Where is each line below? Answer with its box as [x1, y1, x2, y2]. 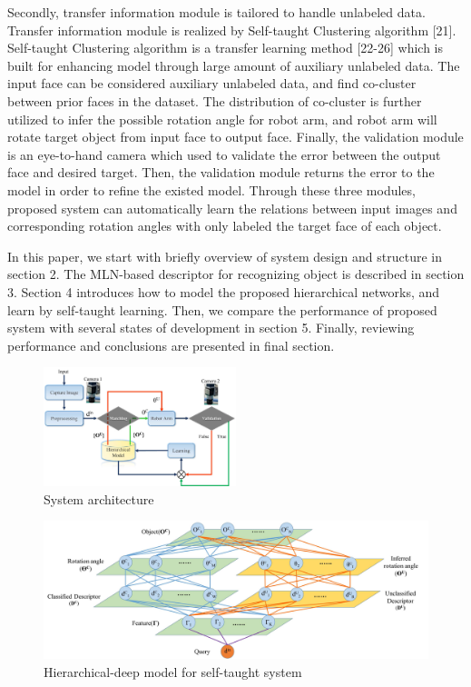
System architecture [44, 489, 154, 508]
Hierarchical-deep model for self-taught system [44, 662, 302, 682]
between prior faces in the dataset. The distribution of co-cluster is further [7, 91, 422, 110]
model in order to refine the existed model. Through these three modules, [7, 180, 416, 199]
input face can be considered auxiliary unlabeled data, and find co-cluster [7, 74, 417, 93]
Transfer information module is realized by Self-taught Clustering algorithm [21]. [7, 20, 456, 39]
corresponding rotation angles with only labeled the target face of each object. [7, 216, 442, 235]
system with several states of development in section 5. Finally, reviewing [7, 318, 415, 337]
